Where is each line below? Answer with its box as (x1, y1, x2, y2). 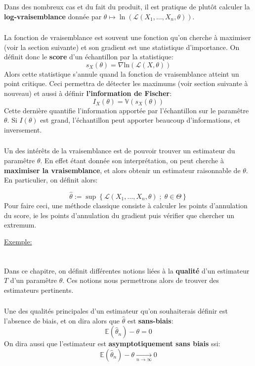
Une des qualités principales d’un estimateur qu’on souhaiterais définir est (4, 306, 228, 316)
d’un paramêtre (10, 275, 57, 285)
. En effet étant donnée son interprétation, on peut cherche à (40, 155, 224, 165)
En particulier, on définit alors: (4, 175, 98, 185)
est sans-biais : (127, 315, 173, 325)
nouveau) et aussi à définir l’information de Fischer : (4, 88, 172, 98)
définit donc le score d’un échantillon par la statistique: (4, 51, 173, 62)
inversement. (4, 124, 42, 135)
